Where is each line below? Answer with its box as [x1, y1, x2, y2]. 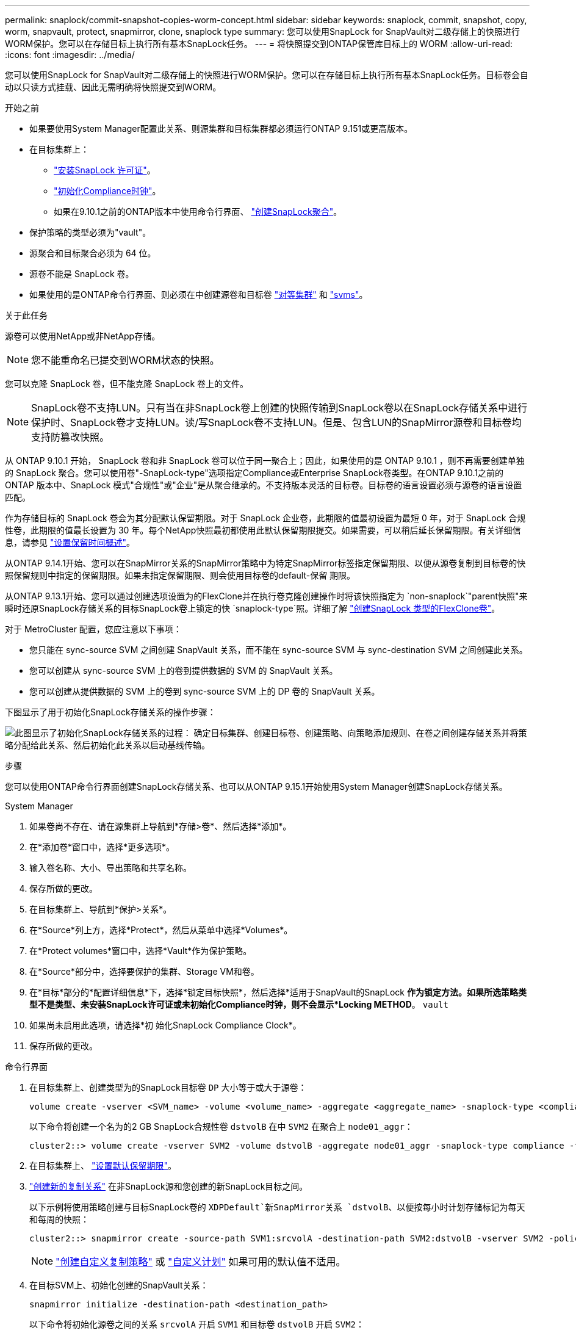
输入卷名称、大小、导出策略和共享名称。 [29, 862, 192, 873]
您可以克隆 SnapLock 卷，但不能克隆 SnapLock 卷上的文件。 [5, 378, 249, 389]
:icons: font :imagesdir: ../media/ [5, 49, 135, 60]
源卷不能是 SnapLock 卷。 [29, 269, 134, 279]
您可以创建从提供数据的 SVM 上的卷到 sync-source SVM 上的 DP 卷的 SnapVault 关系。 [29, 686, 380, 696]
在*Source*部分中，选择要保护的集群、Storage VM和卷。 [29, 966, 259, 977]
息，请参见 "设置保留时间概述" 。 [5, 537, 135, 547]
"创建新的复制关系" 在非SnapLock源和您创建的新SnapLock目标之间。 [29, 1181, 308, 1191]
